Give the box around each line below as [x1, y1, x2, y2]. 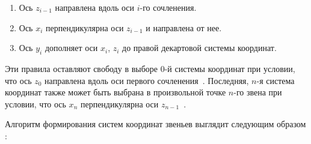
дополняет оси [45, 41, 98, 54]
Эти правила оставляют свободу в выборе [5, 62, 158, 74]
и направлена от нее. [146, 21, 222, 34]
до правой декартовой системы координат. [122, 41, 277, 54]
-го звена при [233, 86, 282, 98]
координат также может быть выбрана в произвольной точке [5, 86, 226, 98]
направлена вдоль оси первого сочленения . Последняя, [45, 74, 249, 86]
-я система [256, 74, 295, 86]
